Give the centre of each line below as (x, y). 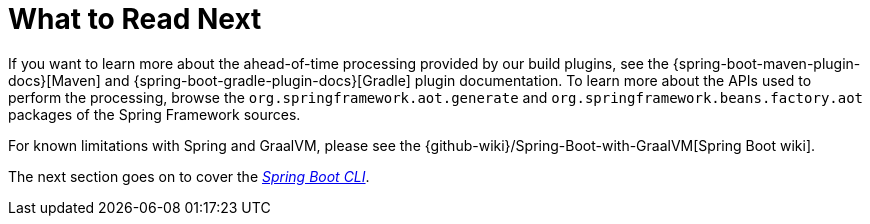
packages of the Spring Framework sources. (154, 114)
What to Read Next (135, 19)
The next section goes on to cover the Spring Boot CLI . (189, 176)
